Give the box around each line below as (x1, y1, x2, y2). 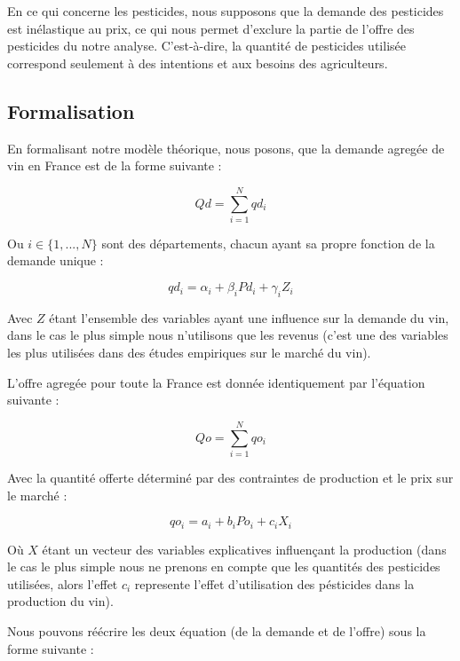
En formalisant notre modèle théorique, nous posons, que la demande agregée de (7, 138, 445, 157)
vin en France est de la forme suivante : (7, 156, 222, 175)
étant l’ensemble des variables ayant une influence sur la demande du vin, (49, 308, 449, 327)
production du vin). (7, 592, 114, 610)
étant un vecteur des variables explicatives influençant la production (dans (42, 539, 447, 558)
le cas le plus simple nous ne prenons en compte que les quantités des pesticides (7, 557, 440, 576)
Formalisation (7, 97, 135, 124)
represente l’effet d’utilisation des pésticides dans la (134, 574, 415, 593)
